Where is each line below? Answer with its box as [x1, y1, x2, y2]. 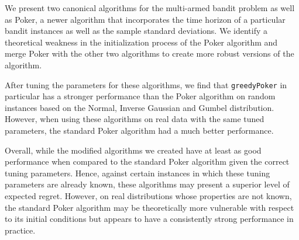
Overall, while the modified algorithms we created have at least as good [5, 144, 262, 156]
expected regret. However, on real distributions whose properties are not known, [5, 189, 292, 201]
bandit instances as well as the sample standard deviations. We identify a [5, 25, 267, 37]
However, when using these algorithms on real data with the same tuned [5, 113, 264, 125]
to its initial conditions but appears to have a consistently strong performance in [5, 213, 294, 225]
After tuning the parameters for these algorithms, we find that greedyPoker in [5, 78, 287, 91]
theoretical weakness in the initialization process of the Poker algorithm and [5, 36, 278, 48]
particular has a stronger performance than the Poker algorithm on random [5, 90, 276, 102]
